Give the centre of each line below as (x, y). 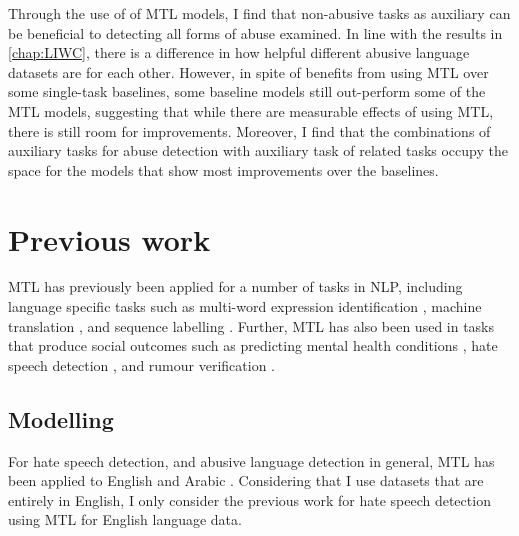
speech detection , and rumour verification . (142, 364)
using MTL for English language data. (125, 519)
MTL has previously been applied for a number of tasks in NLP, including (235, 286)
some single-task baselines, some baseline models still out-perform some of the (247, 91)
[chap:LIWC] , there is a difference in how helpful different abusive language (239, 52)
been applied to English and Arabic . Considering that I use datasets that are (246, 480)
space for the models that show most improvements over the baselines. (223, 169)
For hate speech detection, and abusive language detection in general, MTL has (251, 460)
